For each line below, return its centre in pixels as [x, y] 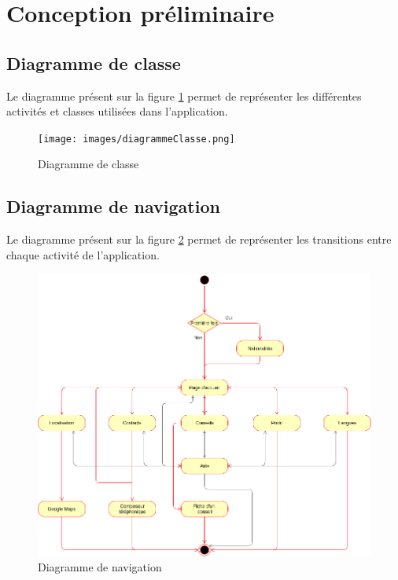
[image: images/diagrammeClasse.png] [136, 139]
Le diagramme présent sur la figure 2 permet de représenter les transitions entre [199, 239]
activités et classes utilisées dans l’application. [117, 111]
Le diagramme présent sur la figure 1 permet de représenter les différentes [184, 95]
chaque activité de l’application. [83, 254]
